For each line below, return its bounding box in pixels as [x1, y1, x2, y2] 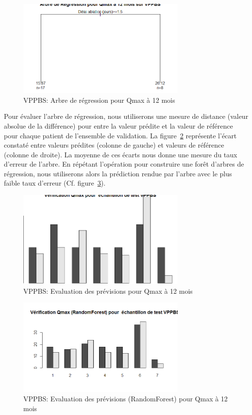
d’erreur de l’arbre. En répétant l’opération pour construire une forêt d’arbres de [4, 159, 244, 169]
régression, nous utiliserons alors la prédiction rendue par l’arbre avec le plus [4, 168, 232, 178]
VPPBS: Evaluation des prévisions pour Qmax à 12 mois [23, 285, 193, 296]
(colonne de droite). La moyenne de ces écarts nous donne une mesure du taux [4, 149, 237, 159]
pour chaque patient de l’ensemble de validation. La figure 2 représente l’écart [4, 130, 237, 140]
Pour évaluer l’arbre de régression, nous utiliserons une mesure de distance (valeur [4, 111, 249, 121]
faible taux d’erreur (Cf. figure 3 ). [4, 178, 106, 188]
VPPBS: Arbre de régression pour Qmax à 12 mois [23, 94, 175, 105]
